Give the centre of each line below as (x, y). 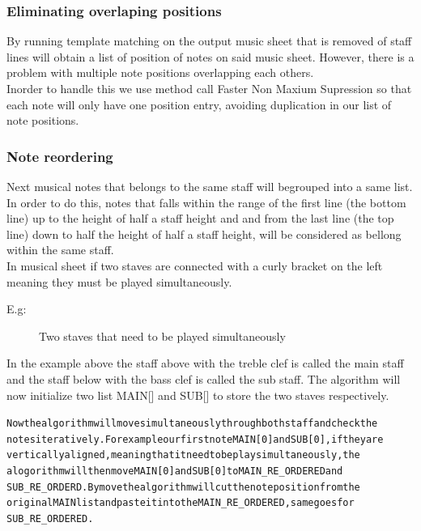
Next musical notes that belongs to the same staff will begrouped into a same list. (210, 186)
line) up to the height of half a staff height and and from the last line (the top (200, 218)
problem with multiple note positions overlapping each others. (160, 72)
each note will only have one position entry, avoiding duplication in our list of (199, 104)
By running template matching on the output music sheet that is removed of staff (209, 41)
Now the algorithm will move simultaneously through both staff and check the (192, 424)
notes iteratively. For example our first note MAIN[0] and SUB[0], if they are (195, 439)
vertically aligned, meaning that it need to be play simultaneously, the (183, 455)
